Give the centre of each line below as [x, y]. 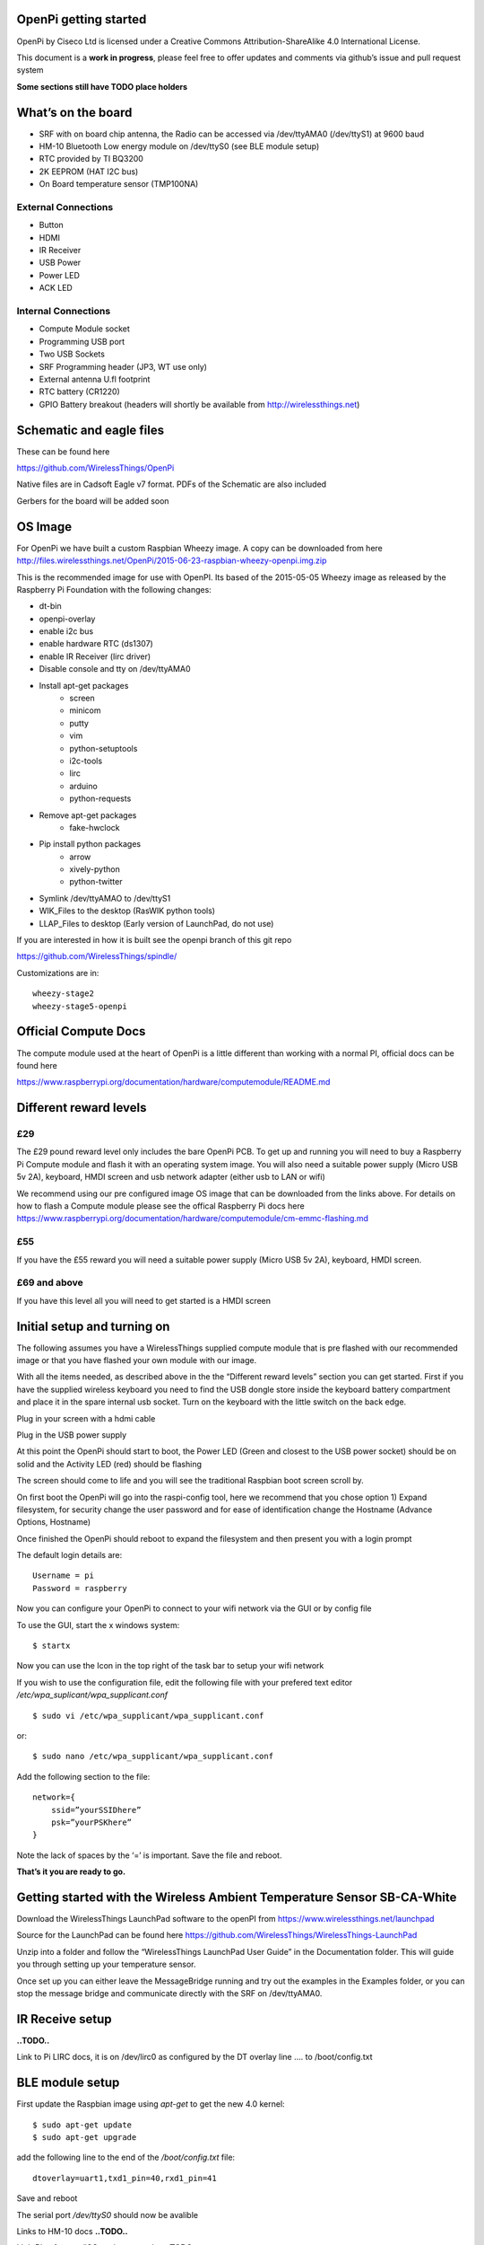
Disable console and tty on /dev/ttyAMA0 [115, 669]
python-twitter [96, 882]
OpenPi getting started [82, 19]
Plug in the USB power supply [72, 1435]
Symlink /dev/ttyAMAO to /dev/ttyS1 [105, 898]
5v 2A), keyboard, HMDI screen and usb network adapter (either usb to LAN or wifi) [171, 1177]
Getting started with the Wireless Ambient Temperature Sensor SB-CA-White [237, 1897]
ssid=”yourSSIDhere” [96, 1810]
